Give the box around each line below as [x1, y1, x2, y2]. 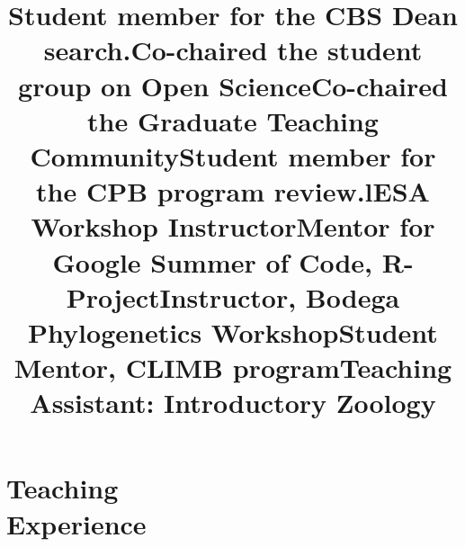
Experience [6, 505, 147, 542]
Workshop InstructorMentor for [31, 208, 435, 245]
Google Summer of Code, [52, 243, 372, 280]
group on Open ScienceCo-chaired [18, 67, 448, 103]
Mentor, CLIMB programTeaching [13, 349, 452, 386]
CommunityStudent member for [30, 137, 436, 174]
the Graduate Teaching [87, 102, 379, 139]
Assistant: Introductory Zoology [30, 384, 436, 421]
